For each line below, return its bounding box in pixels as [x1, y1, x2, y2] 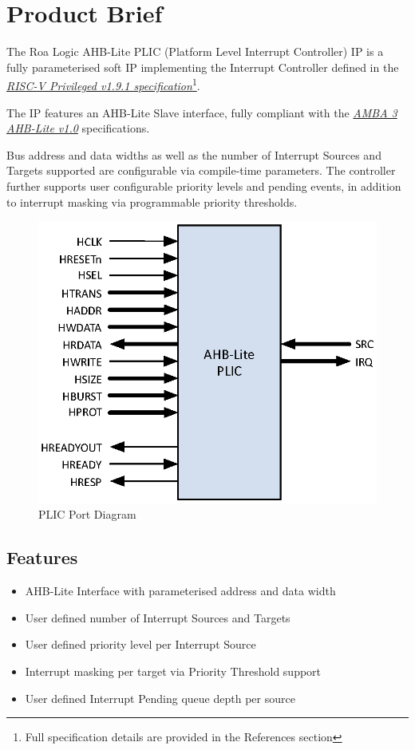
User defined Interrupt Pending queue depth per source [25, 689, 295, 706]
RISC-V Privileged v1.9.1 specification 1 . [6, 75, 200, 93]
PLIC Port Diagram [38, 506, 136, 523]
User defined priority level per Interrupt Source [25, 636, 256, 653]
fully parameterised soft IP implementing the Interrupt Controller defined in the [6, 58, 399, 75]
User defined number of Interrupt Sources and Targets [25, 609, 290, 626]
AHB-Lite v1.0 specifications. [6, 120, 150, 136]
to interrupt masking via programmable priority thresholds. [6, 193, 298, 210]
